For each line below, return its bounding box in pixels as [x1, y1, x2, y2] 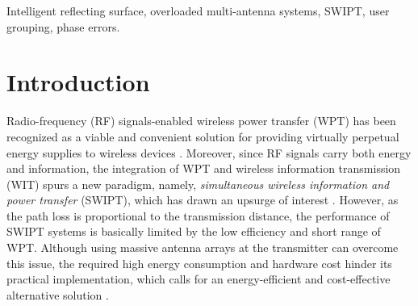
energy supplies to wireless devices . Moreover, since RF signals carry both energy [6, 144, 412, 161]
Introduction [6, 65, 150, 99]
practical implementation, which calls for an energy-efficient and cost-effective [6, 270, 391, 287]
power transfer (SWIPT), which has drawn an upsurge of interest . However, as [6, 191, 399, 208]
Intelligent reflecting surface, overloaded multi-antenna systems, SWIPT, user [6, 2, 390, 19]
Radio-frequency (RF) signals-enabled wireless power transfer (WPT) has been [6, 112, 396, 129]
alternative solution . [6, 286, 109, 303]
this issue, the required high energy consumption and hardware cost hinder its [6, 254, 392, 271]
